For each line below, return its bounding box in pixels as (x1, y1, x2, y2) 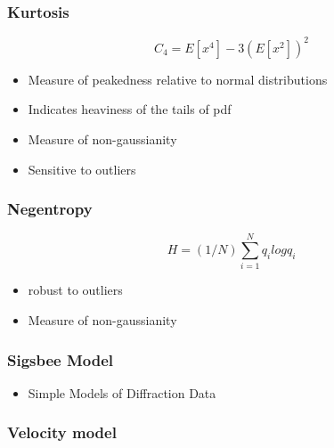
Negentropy (7, 198, 93, 220)
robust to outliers (28, 281, 123, 299)
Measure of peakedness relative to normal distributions (28, 69, 328, 88)
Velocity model (7, 421, 117, 444)
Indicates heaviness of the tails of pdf (28, 100, 232, 118)
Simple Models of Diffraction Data (28, 383, 216, 402)
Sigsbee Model (7, 348, 114, 371)
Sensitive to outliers (28, 159, 136, 178)
